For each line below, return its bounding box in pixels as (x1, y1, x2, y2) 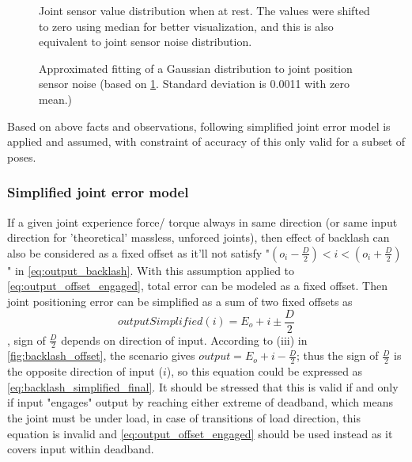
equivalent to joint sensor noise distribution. (39, 33, 252, 50)
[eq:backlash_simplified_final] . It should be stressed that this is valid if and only (7, 378, 399, 395)
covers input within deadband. (7, 441, 154, 457)
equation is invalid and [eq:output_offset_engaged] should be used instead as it (7, 425, 393, 441)
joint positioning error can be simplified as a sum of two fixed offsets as (7, 292, 353, 309)
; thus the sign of (297, 347, 379, 364)
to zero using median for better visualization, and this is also (39, 17, 334, 34)
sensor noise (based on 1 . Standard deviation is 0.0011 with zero (39, 75, 350, 92)
